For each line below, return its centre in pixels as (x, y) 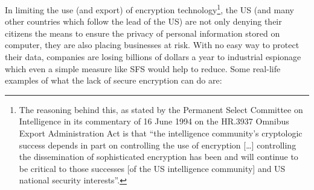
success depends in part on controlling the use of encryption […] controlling (158, 145)
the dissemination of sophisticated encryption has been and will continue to (159, 157)
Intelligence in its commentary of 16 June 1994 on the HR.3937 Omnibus (154, 121)
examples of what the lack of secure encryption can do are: (114, 80)
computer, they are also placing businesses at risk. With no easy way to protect (152, 45)
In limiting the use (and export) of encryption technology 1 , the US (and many (149, 9)
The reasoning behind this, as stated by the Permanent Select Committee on (161, 109)
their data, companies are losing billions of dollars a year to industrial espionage (153, 57)
